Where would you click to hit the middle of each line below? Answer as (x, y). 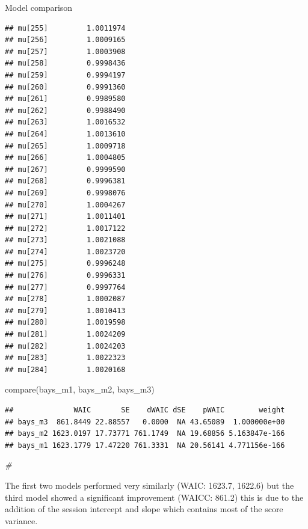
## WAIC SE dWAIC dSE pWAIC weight (145, 410)
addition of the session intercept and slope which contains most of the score (144, 509)
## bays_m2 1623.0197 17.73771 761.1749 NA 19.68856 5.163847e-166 (145, 434)
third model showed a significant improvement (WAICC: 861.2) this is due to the (154, 497)
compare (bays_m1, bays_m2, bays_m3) (80, 389)
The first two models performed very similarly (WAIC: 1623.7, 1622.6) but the (149, 485)
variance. (21, 520)
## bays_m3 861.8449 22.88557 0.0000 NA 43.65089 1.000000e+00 (145, 422)
